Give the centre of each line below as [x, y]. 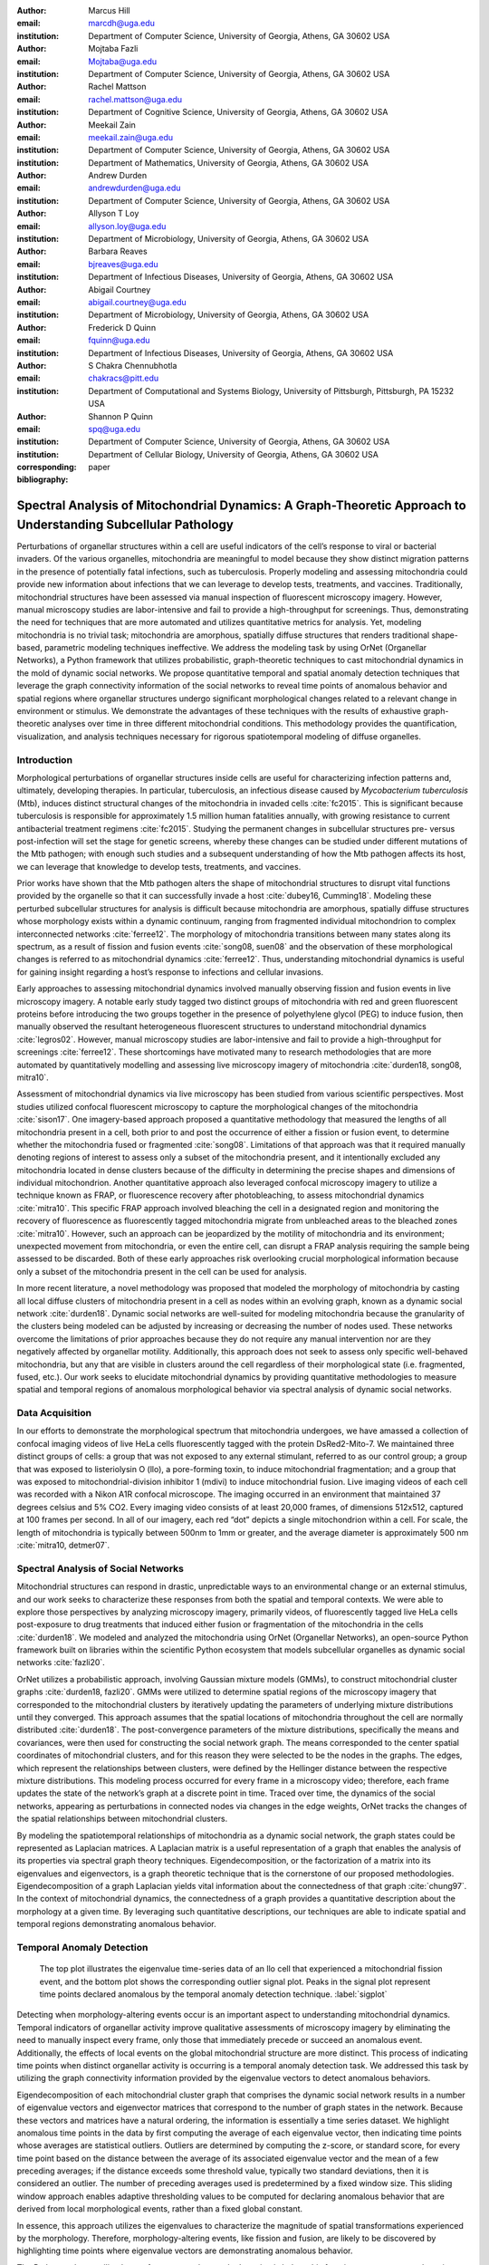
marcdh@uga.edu [122, 24]
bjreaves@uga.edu [123, 264]
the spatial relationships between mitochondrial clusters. [122, 1819]
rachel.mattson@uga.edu [135, 99]
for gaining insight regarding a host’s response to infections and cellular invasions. [170, 972]
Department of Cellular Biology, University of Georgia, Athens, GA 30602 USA [234, 454]
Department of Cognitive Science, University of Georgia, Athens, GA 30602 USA [238, 112]
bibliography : [43, 479]
